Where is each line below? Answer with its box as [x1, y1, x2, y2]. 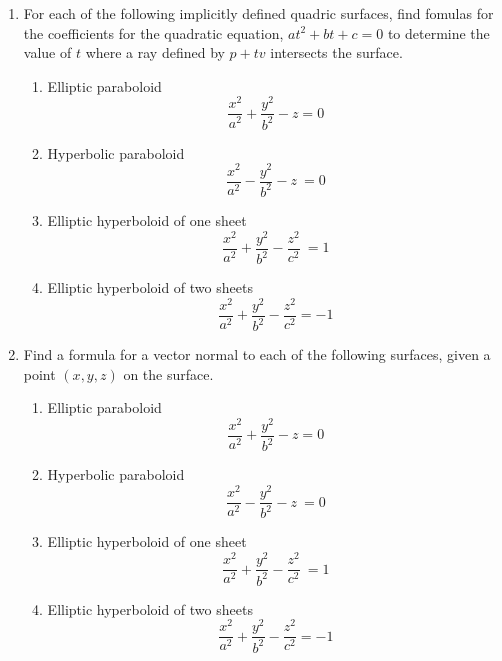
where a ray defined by [85, 42, 225, 63]
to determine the [387, 22, 490, 43]
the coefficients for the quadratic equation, [23, 22, 284, 43]
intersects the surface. [270, 42, 403, 63]
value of [23, 42, 72, 63]
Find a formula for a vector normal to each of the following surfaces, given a [23, 344, 491, 365]
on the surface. [123, 363, 214, 384]
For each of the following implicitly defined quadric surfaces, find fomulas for [23, 3, 494, 23]
